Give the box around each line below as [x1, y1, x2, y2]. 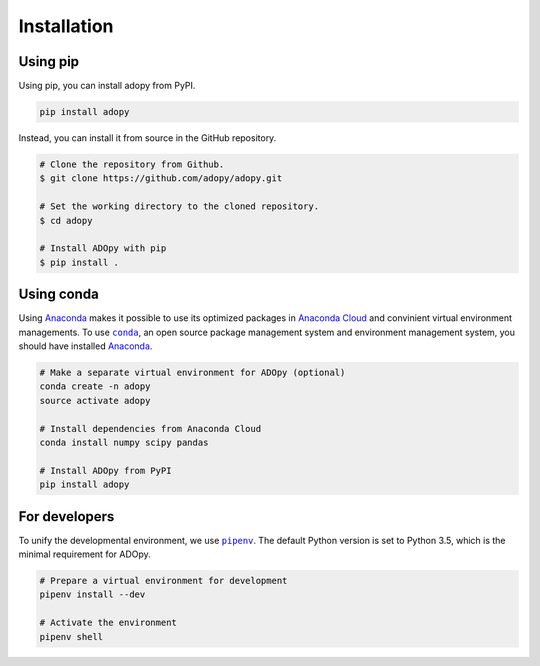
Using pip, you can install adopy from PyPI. [18, 80, 196, 92]
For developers [18, 508, 115, 525]
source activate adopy [39, 395, 151, 406]
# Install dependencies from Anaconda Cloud [39, 423, 262, 434]
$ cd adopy [39, 215, 93, 226]
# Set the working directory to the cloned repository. [39, 201, 320, 212]
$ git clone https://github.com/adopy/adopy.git [39, 173, 283, 184]
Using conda [18, 286, 99, 303]
